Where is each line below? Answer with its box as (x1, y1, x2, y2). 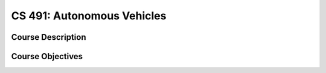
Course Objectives (11, 51, 83, 62)
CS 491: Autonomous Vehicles (11, 9, 167, 22)
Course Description (11, 32, 86, 42)
